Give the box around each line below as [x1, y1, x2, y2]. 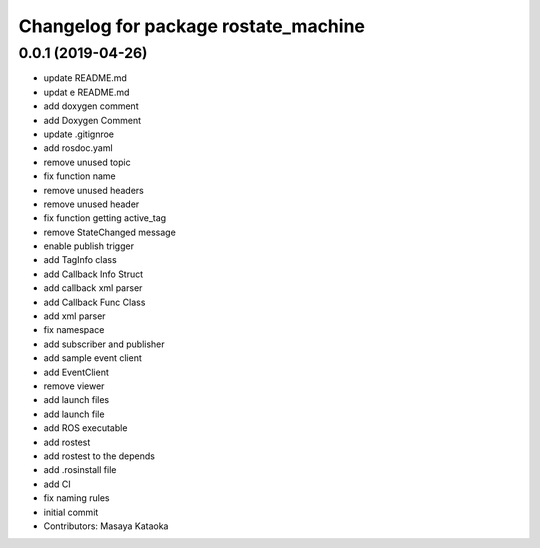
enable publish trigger [43, 240, 135, 252]
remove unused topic [43, 156, 131, 168]
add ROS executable [43, 422, 128, 434]
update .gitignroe [43, 128, 115, 140]
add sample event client [43, 352, 142, 364]
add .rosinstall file [43, 464, 117, 476]
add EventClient [43, 366, 109, 378]
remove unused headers [43, 184, 145, 196]
